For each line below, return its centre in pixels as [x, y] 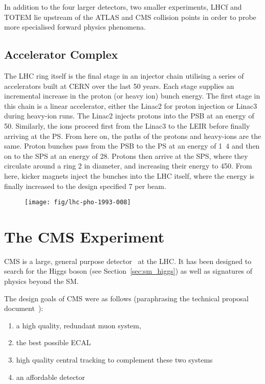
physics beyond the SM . [41, 281]
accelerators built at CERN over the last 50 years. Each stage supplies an [119, 86]
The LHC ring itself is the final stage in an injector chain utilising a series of [124, 75]
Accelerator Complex [61, 54]
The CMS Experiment [84, 236]
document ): [24, 308]
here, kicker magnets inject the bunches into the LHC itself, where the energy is [129, 175]
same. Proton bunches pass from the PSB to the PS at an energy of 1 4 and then [132, 146]
